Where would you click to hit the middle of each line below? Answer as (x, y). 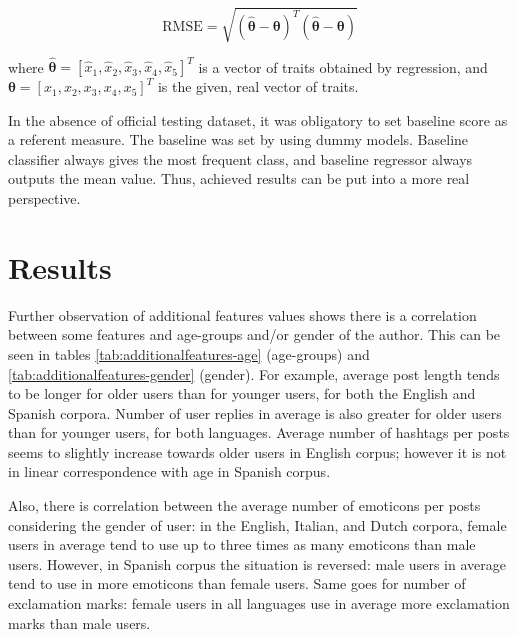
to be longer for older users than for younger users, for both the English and (242, 393)
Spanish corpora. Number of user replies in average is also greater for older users (255, 412)
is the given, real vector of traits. (258, 86)
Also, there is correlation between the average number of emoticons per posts (244, 505)
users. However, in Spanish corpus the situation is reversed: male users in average (257, 563)
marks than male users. (79, 622)
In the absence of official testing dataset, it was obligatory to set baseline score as (258, 119)
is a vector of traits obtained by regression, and (343, 66)
